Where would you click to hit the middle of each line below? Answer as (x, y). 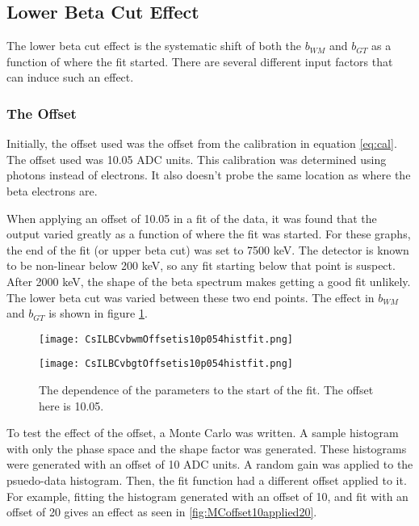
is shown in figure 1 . (98, 313)
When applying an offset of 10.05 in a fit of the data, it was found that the (192, 218)
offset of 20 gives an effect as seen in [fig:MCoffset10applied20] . (162, 512)
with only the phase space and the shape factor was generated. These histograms (207, 448)
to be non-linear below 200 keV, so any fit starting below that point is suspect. (201, 265)
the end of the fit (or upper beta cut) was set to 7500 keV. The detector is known (208, 249)
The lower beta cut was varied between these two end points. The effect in (191, 297)
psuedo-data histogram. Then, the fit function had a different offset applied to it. (207, 480)
